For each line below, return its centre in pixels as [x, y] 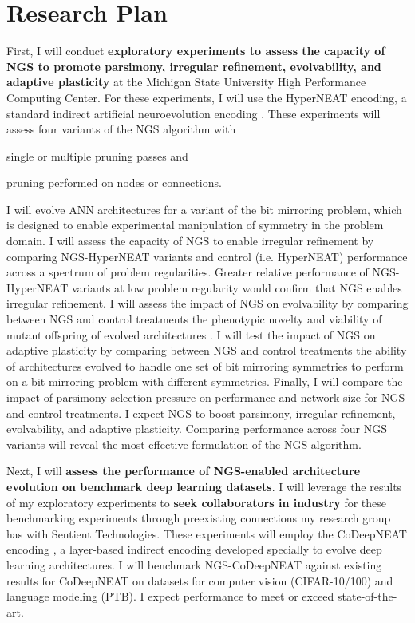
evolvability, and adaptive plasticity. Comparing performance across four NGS [197, 429]
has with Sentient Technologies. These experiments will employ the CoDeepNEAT [207, 533]
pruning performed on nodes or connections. [114, 183]
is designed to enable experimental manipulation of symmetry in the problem [195, 225]
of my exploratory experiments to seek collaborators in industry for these [197, 502]
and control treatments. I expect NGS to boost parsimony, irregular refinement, [201, 413]
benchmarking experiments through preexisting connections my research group [199, 518]
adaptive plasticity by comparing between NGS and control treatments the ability [207, 350]
